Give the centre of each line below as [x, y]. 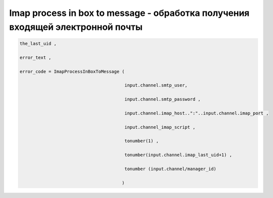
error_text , [36, 57]
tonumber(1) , [142, 141]
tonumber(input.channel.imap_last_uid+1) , [178, 155]
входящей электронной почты [76, 27]
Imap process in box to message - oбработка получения [129, 13]
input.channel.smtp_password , [163, 99]
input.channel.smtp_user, [156, 85]
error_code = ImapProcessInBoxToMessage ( [72, 71]
